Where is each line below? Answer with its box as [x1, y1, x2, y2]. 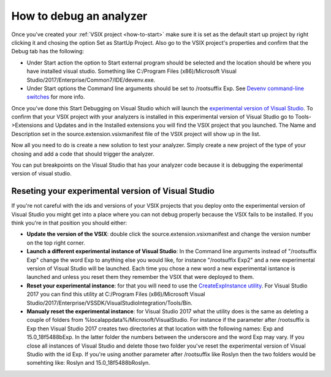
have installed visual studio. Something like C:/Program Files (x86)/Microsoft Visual [26, 67, 237, 75]
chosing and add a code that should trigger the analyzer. [11, 150, 154, 158]
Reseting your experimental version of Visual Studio [11, 186, 215, 196]
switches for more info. [26, 93, 85, 101]
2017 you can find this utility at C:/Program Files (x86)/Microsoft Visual [26, 291, 205, 298]
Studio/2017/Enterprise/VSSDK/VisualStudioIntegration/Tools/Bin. [26, 299, 192, 307]
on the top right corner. [26, 239, 85, 246]
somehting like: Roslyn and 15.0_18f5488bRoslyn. [26, 359, 150, 367]
